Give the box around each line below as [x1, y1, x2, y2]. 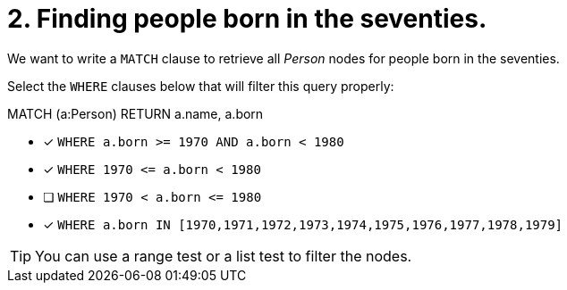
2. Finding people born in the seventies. [7, 4, 487, 34]
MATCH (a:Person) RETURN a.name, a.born [7, 105, 264, 121]
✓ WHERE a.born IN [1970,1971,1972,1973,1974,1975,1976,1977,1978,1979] [43, 216, 563, 232]
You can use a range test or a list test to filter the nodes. [35, 246, 412, 265]
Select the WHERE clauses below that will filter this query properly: [7, 78, 394, 94]
